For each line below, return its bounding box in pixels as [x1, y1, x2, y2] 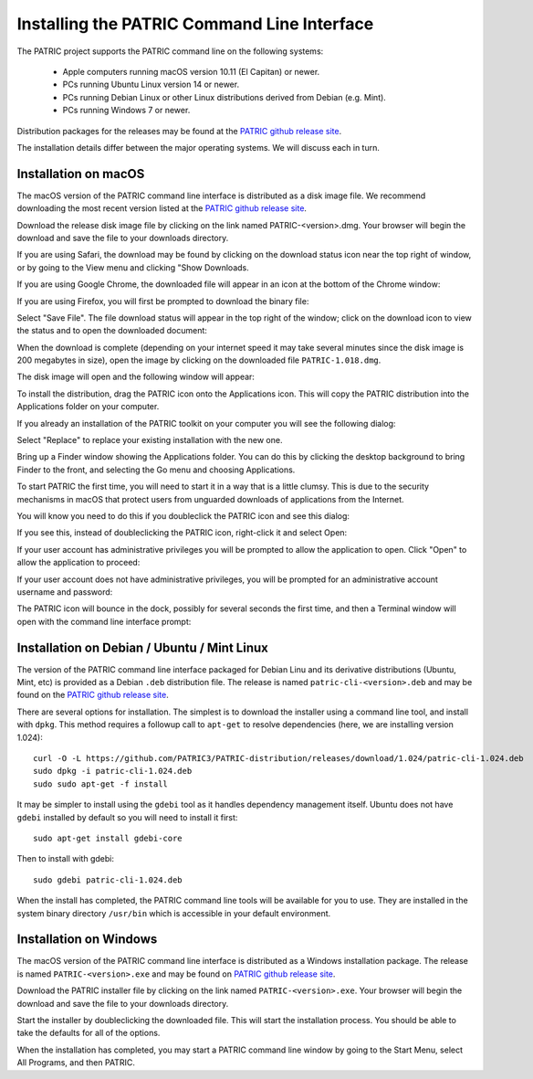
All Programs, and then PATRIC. [16, 1057, 136, 1068]
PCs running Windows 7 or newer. [62, 105, 191, 116]
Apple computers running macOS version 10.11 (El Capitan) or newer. [62, 66, 320, 77]
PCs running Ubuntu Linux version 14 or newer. [62, 79, 240, 90]
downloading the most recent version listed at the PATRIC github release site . [16, 203, 308, 214]
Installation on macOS [16, 165, 145, 182]
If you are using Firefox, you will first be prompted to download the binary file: [16, 295, 309, 306]
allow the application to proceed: [16, 557, 141, 568]
